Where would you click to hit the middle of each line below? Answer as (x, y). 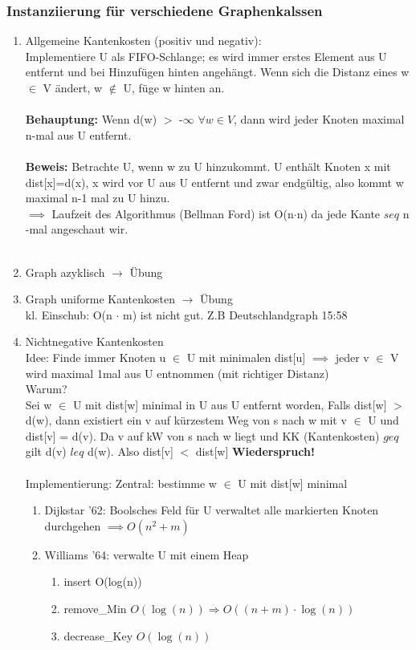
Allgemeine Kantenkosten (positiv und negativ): (143, 41)
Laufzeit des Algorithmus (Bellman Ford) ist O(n (173, 213)
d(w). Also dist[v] (131, 451)
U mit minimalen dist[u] (246, 357)
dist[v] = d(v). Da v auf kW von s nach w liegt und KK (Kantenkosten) (202, 435)
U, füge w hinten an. (174, 87)
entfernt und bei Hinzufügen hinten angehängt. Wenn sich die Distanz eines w (217, 72)
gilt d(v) (46, 451)
